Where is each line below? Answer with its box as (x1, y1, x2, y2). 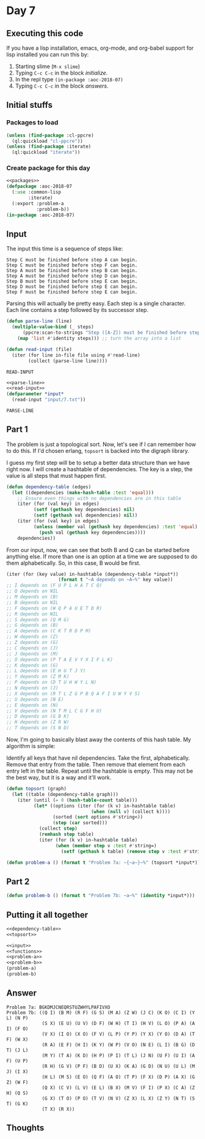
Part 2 (6, 876, 30, 887)
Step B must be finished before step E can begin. (6, 278, 138, 285)
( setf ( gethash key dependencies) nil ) (33, 507, 135, 513)
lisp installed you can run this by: (6, 51, 89, 58)
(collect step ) (38, 825, 78, 832)
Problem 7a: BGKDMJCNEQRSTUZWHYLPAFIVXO (6, 1004, 111, 1010)
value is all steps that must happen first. (6, 472, 107, 479)
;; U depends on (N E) (6, 696, 64, 702)
